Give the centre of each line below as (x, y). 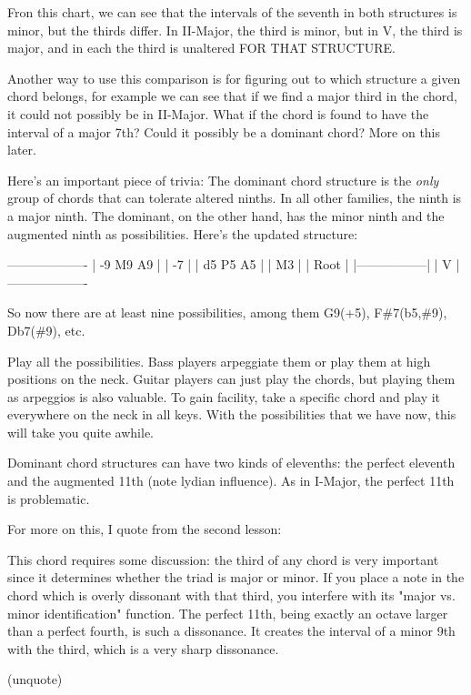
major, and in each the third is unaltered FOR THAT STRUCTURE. (202, 48)
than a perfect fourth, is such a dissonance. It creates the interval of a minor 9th (231, 631)
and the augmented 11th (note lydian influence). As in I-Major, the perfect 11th (231, 481)
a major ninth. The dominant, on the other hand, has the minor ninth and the (226, 215)
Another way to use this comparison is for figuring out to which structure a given (234, 78)
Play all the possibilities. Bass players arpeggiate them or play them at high (219, 361)
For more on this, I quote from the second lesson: (145, 529)
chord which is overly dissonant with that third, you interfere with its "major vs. (231, 595)
